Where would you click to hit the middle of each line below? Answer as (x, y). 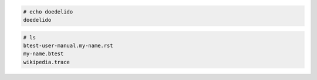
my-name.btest (43, 54)
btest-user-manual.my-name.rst (68, 45)
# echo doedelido (48, 11)
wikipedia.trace (47, 62)
